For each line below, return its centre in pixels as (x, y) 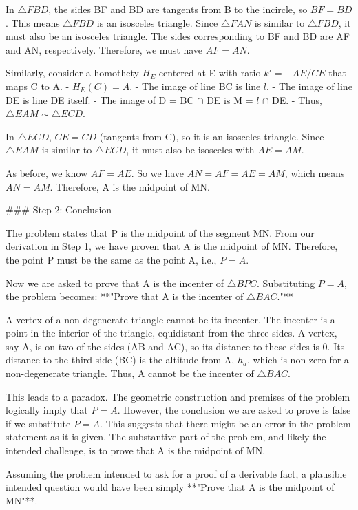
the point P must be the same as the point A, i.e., (111, 259)
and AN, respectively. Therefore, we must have (104, 49)
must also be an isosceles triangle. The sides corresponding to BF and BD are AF (178, 36)
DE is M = (230, 99)
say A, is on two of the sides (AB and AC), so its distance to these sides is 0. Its (175, 346)
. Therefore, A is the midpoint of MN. (130, 186)
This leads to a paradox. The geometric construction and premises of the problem (178, 396)
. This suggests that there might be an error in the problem (225, 423)
